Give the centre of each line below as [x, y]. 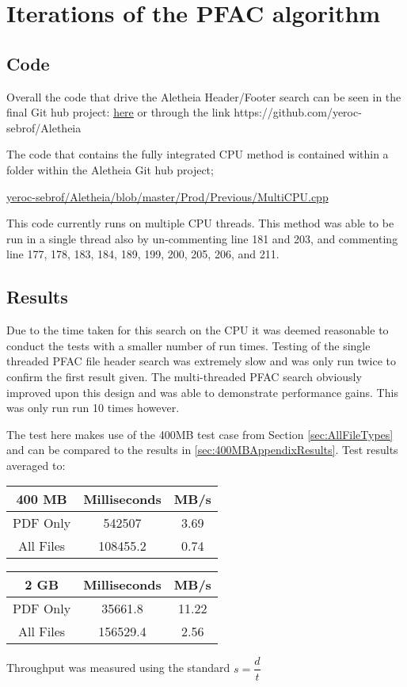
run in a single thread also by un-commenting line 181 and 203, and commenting [202, 238]
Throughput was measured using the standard [118, 668]
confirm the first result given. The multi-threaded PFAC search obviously [184, 376]
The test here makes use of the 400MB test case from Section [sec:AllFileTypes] [200, 434]
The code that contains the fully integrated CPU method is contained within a [198, 154]
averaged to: [36, 465]
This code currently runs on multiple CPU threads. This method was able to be [200, 223]
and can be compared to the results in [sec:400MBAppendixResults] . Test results [202, 450]
